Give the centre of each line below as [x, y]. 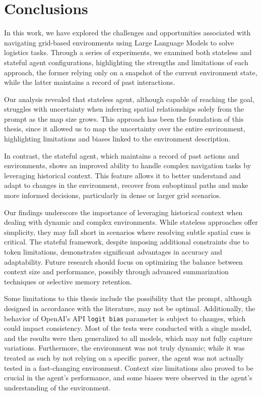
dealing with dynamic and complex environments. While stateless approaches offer [131, 222]
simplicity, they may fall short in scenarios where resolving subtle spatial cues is [127, 232]
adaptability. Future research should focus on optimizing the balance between [123, 261]
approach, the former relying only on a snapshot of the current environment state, [131, 72]
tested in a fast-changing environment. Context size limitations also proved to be [129, 367]
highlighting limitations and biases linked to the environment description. [117, 139]
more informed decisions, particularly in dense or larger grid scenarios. [113, 195]
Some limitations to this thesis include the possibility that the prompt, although [128, 298]
